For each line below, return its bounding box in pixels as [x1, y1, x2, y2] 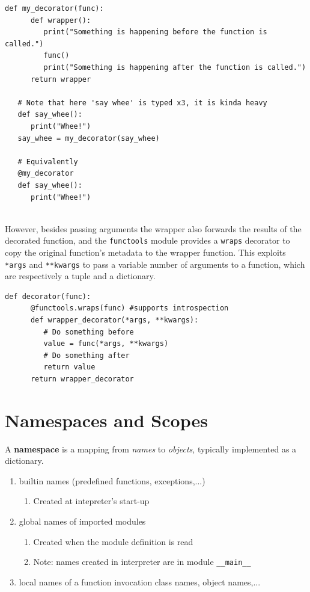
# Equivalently [17, 157, 78, 166]
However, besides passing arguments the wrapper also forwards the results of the [5, 222, 302, 235]
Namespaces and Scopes [5, 407, 208, 432]
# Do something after [43, 351, 130, 360]
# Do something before [43, 327, 134, 336]
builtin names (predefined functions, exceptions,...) [19, 474, 205, 487]
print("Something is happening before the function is [43, 28, 267, 37]
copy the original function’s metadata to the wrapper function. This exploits [5, 245, 286, 258]
